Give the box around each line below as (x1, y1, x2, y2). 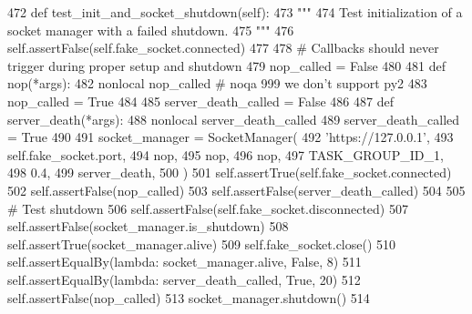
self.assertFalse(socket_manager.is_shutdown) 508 (7, 217, 289, 236)
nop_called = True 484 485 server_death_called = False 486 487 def (7, 91, 394, 110)
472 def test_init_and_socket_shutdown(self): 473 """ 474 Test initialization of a (7, 3, 463, 21)
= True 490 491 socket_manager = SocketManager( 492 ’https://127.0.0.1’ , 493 (7, 127, 454, 147)
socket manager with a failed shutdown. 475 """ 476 (7, 20, 294, 39)
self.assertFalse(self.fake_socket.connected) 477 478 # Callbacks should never (7, 38, 439, 57)
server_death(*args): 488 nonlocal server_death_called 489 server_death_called (7, 109, 460, 128)
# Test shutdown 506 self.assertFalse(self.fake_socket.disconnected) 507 (7, 198, 408, 218)
